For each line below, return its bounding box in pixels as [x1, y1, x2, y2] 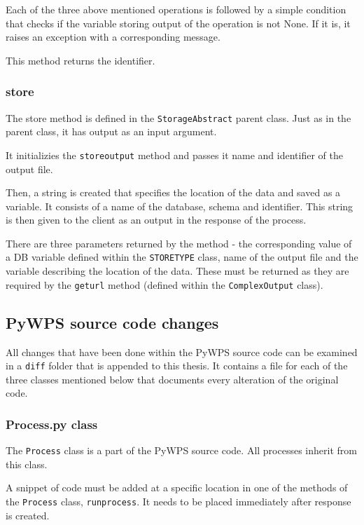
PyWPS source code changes [6, 311, 219, 333]
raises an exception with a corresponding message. [6, 29, 220, 44]
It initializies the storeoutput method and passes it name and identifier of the [6, 147, 343, 162]
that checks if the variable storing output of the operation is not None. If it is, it [6, 15, 351, 30]
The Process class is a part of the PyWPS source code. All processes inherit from [6, 443, 357, 458]
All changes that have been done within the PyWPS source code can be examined [6, 344, 358, 359]
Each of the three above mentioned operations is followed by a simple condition [6, 2, 346, 16]
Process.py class [6, 415, 98, 432]
